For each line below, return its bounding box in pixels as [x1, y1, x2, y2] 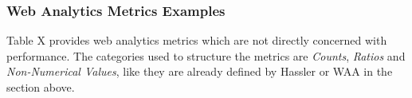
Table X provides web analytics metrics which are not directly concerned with [6, 32, 387, 49]
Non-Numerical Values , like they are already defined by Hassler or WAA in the [6, 63, 393, 80]
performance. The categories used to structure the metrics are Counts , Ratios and [6, 47, 406, 64]
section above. [6, 79, 75, 95]
